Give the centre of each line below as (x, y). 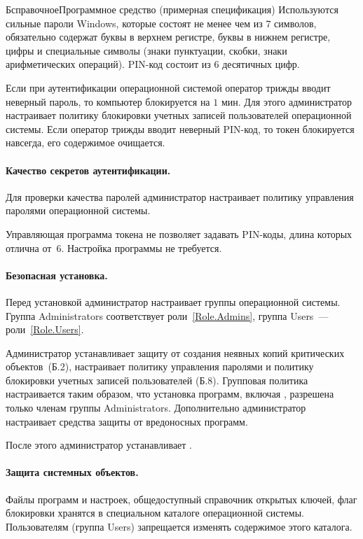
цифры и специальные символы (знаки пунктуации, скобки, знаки (146, 50)
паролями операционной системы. (78, 210)
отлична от (29, 247)
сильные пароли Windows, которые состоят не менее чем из (134, 23)
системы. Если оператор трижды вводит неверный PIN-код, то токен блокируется (180, 128)
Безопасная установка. (57, 275)
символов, (295, 23)
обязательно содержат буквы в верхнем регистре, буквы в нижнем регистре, (168, 37)
